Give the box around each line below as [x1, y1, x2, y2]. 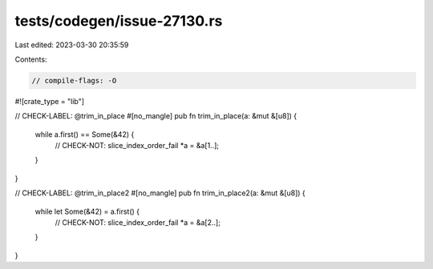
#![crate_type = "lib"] [14, 96, 84, 106]
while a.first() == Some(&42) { [34, 129, 135, 139]
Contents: [14, 54, 47, 64]
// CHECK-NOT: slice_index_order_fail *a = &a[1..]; [55, 141, 220, 151]
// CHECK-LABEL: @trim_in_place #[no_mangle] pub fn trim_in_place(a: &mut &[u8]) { [14, 111, 297, 121]
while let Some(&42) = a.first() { [34, 207, 140, 216]
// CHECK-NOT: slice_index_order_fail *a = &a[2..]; [55, 218, 221, 227]
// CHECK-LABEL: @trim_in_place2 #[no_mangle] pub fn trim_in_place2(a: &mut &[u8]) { [14, 188, 306, 198]
